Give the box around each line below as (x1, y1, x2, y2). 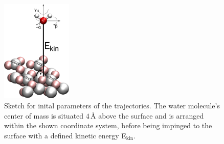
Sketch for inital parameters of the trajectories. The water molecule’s (4, 100, 220, 110)
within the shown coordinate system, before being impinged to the (4, 120, 212, 131)
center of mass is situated (4, 110, 84, 121)
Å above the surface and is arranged (91, 110, 204, 121)
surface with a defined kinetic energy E (4, 130, 126, 140)
